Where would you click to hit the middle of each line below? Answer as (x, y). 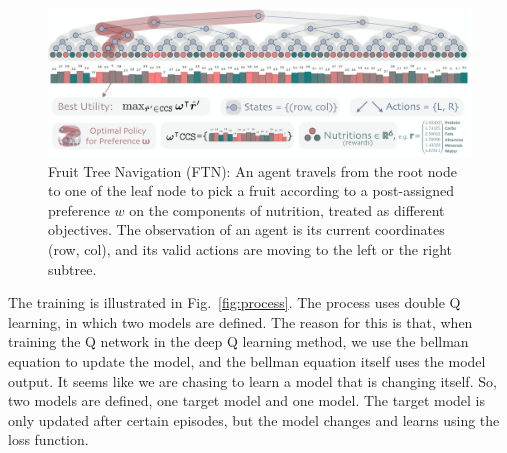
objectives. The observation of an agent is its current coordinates (246, 229)
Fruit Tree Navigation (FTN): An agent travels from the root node (253, 170)
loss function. (48, 439)
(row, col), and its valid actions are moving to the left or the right (250, 249)
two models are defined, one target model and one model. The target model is (247, 400)
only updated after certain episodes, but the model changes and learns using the (254, 419)
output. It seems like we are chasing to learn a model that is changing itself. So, (252, 380)
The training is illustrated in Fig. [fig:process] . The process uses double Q (234, 302)
